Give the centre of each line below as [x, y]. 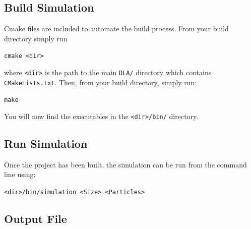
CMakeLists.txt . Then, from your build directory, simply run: [101, 82]
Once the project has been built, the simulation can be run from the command [126, 164]
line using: [20, 174]
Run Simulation [46, 144]
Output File [36, 219]
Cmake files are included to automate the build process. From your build [116, 28]
